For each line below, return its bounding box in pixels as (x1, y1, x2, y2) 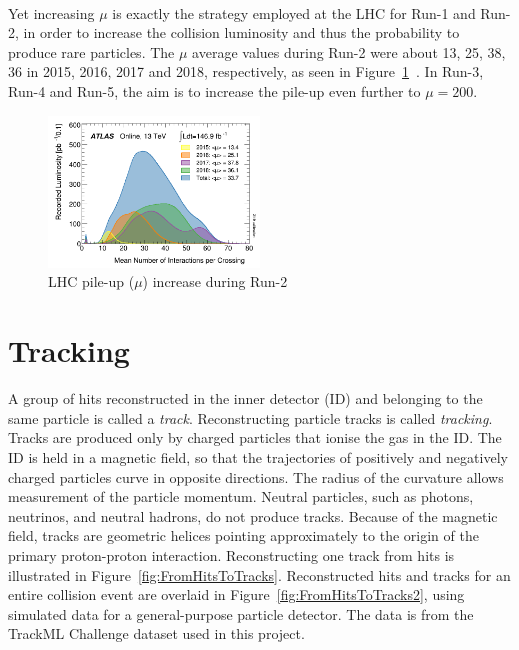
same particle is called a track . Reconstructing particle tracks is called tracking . (8, 407, 493, 428)
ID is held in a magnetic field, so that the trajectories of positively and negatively (8, 446, 508, 467)
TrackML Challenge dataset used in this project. (8, 623, 305, 644)
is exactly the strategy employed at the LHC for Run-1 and (112, 2, 476, 23)
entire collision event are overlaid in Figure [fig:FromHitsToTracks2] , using (8, 584, 465, 605)
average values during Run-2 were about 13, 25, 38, (192, 41, 506, 62)
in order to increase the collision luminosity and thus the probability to (23, 22, 460, 43)
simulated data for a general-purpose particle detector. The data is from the (8, 603, 474, 624)
